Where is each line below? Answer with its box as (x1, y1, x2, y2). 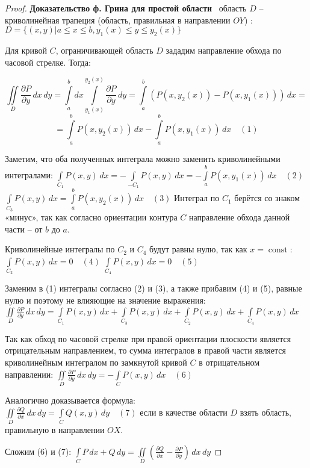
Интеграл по (174, 192, 220, 204)
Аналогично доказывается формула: (5, 393, 135, 406)
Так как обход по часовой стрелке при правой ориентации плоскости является (5, 332, 291, 345)
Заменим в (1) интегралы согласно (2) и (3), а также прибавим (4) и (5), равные (5, 282, 302, 295)
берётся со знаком (234, 192, 300, 204)
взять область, (240, 405, 291, 418)
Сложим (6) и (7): (5, 445, 72, 457)
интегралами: (5, 168, 53, 181)
